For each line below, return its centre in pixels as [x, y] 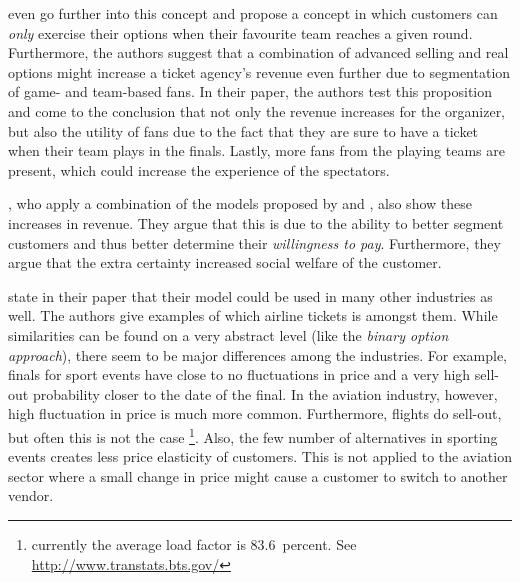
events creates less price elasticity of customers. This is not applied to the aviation [260, 456]
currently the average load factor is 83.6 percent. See [194, 543]
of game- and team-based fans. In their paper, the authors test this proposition [250, 91]
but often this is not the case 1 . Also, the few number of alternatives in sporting [253, 435]
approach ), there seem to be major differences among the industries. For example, [258, 354]
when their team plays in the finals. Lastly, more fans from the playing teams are [256, 150]
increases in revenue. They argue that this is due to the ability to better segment [256, 222]
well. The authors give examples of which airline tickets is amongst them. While [253, 315]
